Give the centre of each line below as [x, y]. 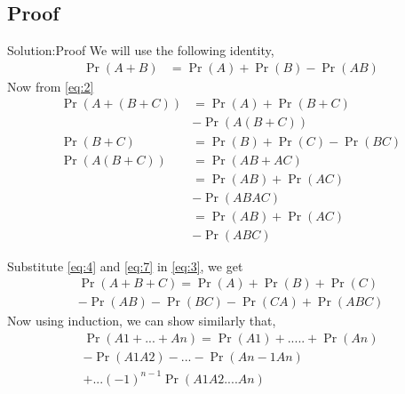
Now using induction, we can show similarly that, [142, 321]
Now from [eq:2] [51, 86]
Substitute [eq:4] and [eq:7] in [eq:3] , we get [125, 265]
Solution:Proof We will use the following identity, [141, 50]
